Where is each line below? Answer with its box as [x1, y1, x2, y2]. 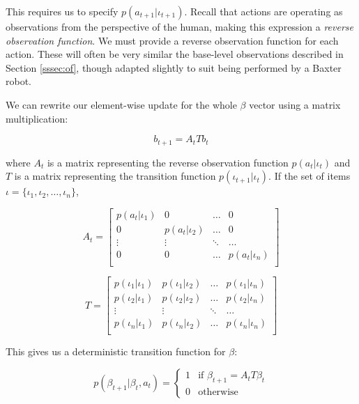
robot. [6, 74, 32, 88]
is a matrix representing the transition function [14, 169, 216, 183]
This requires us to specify [6, 4, 119, 18]
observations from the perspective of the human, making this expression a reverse [6, 20, 353, 33]
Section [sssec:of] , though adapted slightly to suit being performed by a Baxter [6, 60, 342, 75]
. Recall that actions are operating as [184, 4, 343, 18]
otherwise [198, 387, 238, 398]
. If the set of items [268, 169, 351, 183]
